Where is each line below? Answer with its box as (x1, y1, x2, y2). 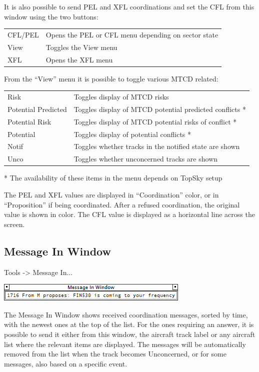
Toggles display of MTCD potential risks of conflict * (73, 116, 237, 126)
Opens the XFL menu (45, 54, 113, 64)
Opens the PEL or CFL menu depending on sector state (45, 29, 218, 39)
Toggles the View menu (45, 41, 117, 52)
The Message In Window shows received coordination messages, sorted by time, (4, 309, 248, 319)
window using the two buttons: (4, 11, 98, 21)
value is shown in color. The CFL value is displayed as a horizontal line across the (4, 209, 255, 219)
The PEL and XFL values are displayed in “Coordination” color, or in (4, 189, 219, 199)
